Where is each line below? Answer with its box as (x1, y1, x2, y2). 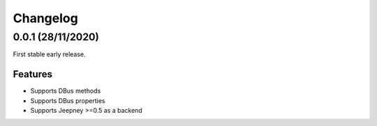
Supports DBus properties (30, 96, 105, 104)
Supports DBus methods (30, 87, 101, 95)
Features (13, 68, 52, 80)
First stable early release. (13, 50, 87, 58)
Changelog (13, 10, 78, 26)
